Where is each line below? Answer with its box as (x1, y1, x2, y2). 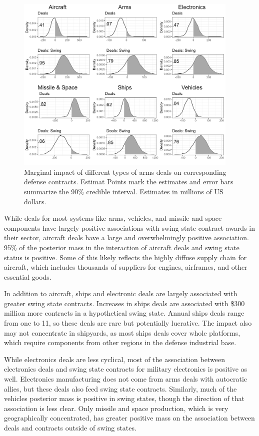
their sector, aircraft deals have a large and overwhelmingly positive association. (4, 232, 249, 243)
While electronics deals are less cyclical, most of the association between (4, 354, 225, 364)
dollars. (24, 196, 46, 206)
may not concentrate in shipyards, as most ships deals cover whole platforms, (4, 327, 240, 338)
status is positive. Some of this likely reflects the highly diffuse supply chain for (4, 252, 247, 262)
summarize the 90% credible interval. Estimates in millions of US (24, 186, 223, 196)
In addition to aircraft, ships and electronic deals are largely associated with (4, 288, 237, 299)
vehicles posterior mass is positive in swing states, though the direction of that (4, 393, 245, 404)
